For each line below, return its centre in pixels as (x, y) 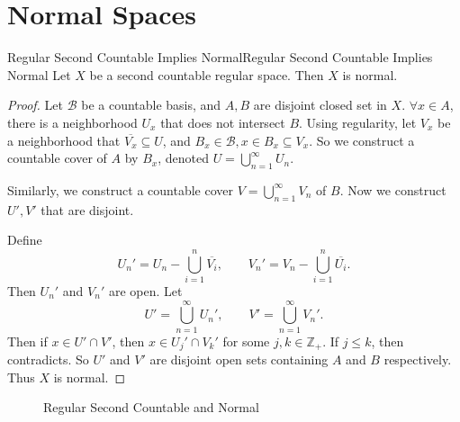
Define (25, 240)
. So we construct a (362, 140)
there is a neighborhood (72, 122)
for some (246, 341)
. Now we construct (393, 189)
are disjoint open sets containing (239, 359)
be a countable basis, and (151, 105)
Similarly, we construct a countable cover (121, 189)
